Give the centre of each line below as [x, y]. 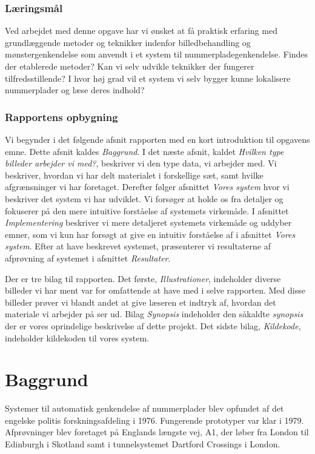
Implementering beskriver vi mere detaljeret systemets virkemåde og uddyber [148, 222]
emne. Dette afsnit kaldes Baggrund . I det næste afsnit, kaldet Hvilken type [144, 151]
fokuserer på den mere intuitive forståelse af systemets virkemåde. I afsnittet [147, 210]
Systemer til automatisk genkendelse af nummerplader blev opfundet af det [144, 408]
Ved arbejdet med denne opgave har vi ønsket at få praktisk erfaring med [141, 31]
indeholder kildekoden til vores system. [77, 337]
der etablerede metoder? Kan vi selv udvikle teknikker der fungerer [130, 66]
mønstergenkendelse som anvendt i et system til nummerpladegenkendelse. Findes [157, 54]
